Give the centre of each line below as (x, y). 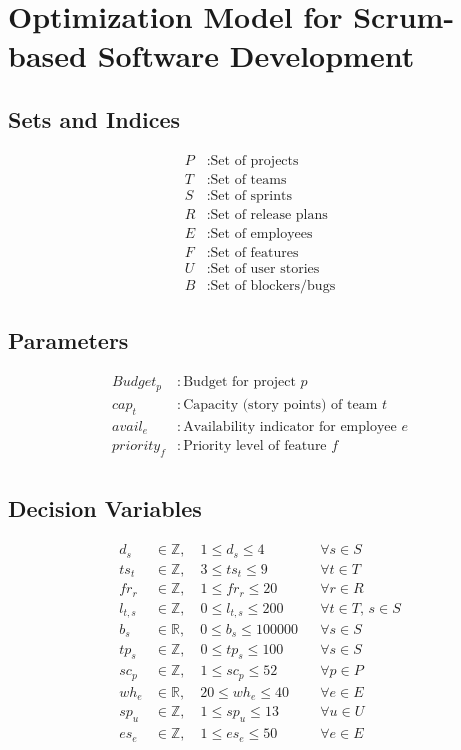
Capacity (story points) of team (280, 404)
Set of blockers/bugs (273, 286)
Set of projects (254, 160)
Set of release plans (269, 214)
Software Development (256, 55)
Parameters (68, 340)
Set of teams (248, 179)
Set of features (254, 252)
